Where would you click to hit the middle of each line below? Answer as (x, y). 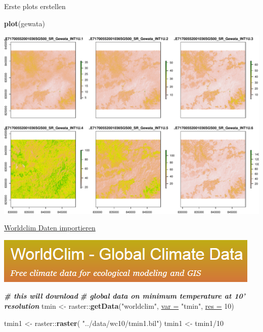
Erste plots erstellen (35, 6)
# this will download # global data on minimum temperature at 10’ (125, 296)
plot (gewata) (25, 23)
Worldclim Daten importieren (50, 228)
